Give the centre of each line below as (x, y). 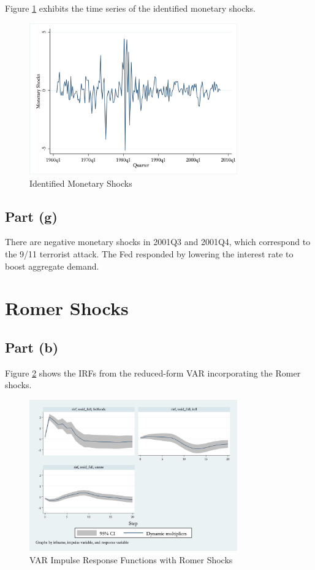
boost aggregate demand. (52, 266)
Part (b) (32, 347)
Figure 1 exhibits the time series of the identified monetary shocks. (131, 8)
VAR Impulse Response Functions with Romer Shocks (131, 560)
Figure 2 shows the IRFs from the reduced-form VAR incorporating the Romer (153, 373)
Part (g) (31, 216)
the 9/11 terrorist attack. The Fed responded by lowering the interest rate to (149, 254)
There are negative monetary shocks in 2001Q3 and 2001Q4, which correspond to (158, 242)
